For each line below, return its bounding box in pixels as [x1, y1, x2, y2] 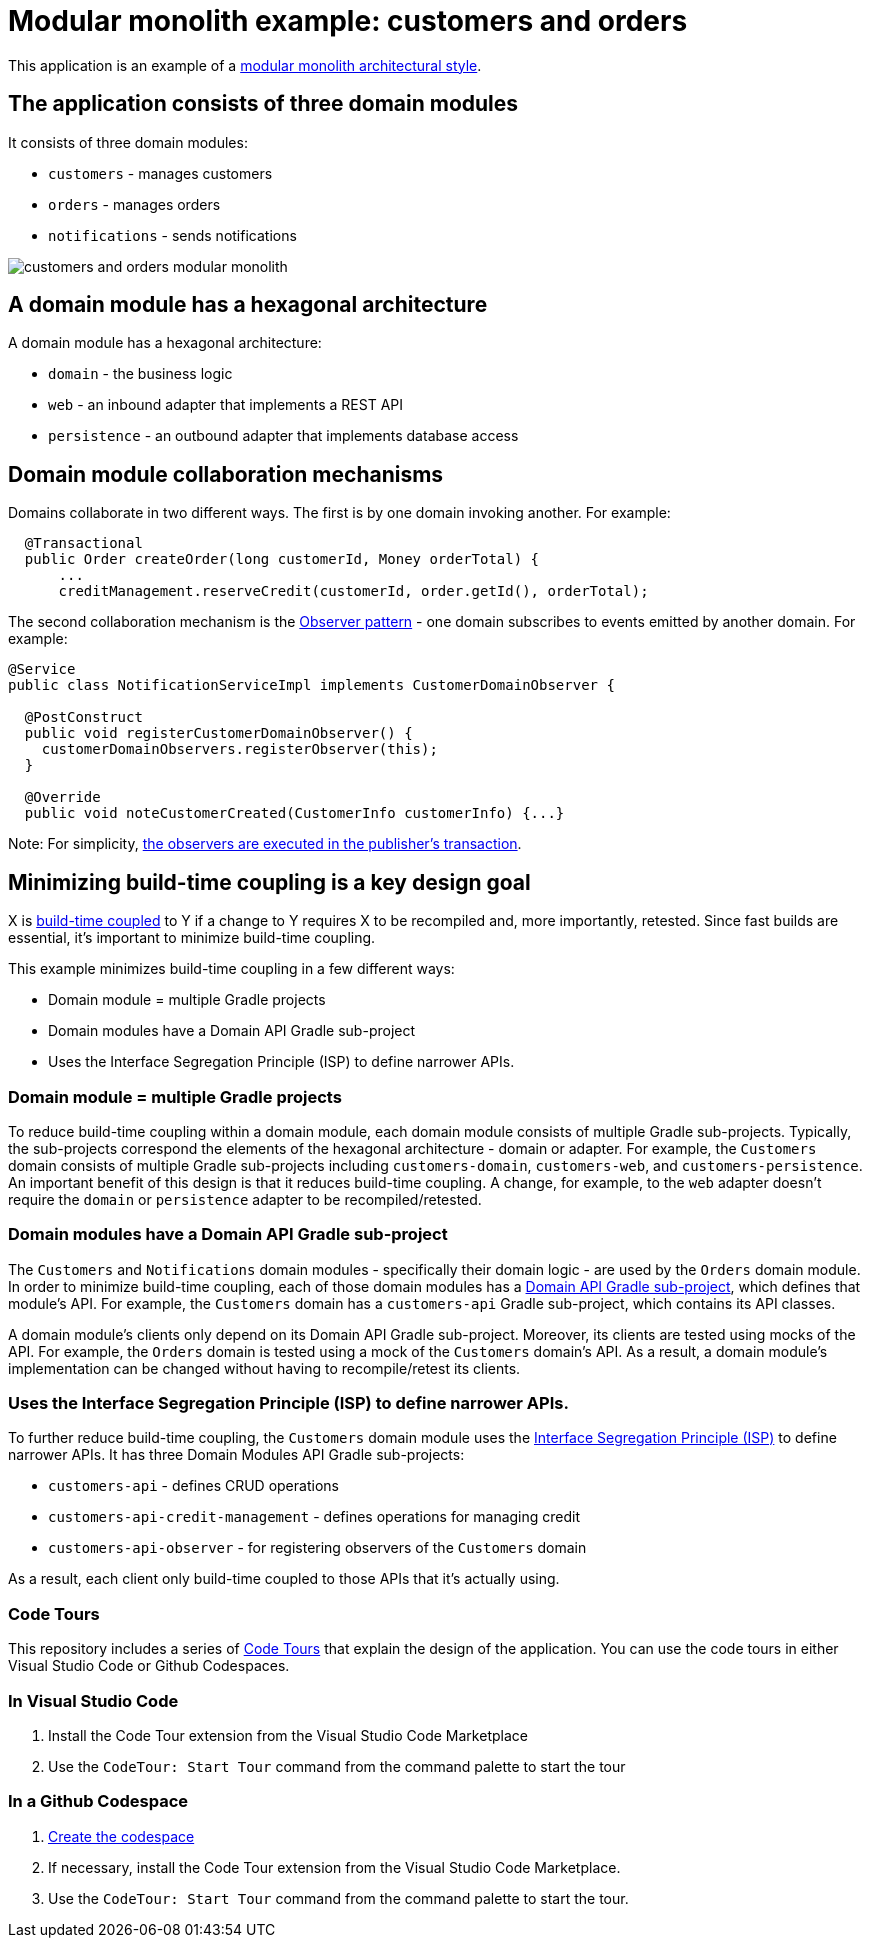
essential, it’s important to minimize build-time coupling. [8, 929, 376, 947]
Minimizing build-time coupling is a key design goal [8, 869, 531, 895]
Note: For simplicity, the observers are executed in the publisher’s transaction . [8, 835, 522, 853]
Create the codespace [48, 1827, 195, 1845]
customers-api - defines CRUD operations [48, 1477, 339, 1495]
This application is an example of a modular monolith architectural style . [8, 56, 482, 74]
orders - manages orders [48, 195, 221, 213]
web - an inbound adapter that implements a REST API [48, 396, 404, 414]
